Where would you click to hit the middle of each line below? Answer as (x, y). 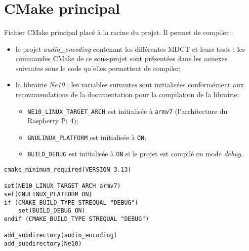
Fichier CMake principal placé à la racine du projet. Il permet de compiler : (119, 32)
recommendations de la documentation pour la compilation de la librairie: (127, 94)
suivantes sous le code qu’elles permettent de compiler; (98, 68)
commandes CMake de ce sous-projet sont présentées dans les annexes (122, 58)
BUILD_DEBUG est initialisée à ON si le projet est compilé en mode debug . (135, 154)
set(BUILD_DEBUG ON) (52, 211)
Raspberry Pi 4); (53, 121)
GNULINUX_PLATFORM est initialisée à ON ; (87, 137)
